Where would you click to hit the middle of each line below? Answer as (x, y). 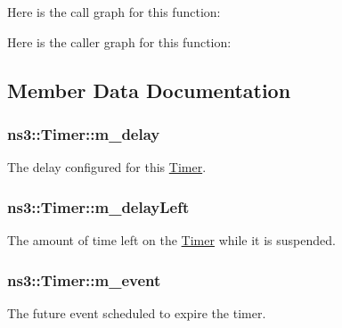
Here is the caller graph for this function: (119, 41)
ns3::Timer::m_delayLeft (98, 206)
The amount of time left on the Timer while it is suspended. (171, 240)
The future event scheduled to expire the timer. (137, 312)
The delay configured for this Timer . (107, 167)
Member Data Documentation (149, 90)
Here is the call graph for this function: (114, 12)
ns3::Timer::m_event (84, 279)
